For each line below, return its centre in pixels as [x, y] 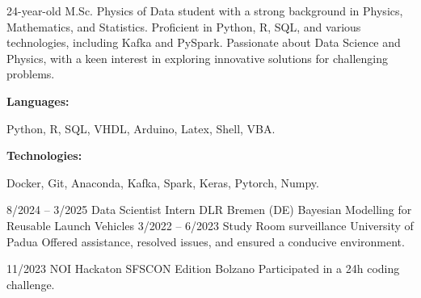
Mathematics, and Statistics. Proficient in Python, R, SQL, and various [184, 26]
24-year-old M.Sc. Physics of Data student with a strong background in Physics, [205, 10]
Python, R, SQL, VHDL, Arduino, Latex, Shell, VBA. [141, 128]
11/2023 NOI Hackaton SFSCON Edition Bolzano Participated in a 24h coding [203, 269]
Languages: [38, 101]
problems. [31, 74]
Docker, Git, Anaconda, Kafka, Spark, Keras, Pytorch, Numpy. [163, 182]
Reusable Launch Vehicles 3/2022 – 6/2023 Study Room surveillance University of [210, 225]
